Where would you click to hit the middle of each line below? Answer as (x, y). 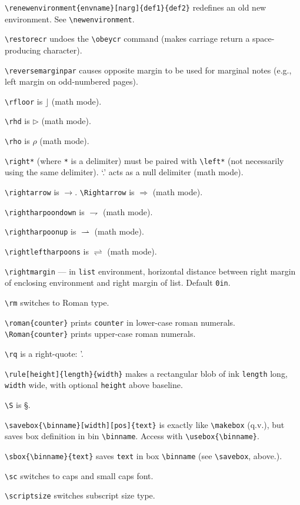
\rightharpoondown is (45, 211)
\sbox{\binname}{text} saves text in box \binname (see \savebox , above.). (144, 455)
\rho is (17, 141)
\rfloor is (24, 101)
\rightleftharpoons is (47, 251)
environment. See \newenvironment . (70, 19)
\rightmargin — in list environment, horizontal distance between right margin (150, 271)
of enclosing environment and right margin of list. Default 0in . (118, 282)
